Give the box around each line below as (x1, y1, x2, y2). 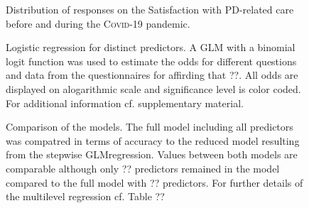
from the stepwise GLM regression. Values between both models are (6, 147, 298, 162)
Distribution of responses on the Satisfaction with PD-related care (6, 2, 294, 16)
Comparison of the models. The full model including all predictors (6, 119, 293, 134)
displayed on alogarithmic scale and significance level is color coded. (6, 81, 301, 96)
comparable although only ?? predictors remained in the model (6, 160, 280, 175)
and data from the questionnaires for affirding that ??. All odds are (6, 67, 298, 82)
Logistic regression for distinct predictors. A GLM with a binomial (6, 40, 296, 55)
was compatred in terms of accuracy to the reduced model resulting (6, 133, 300, 148)
